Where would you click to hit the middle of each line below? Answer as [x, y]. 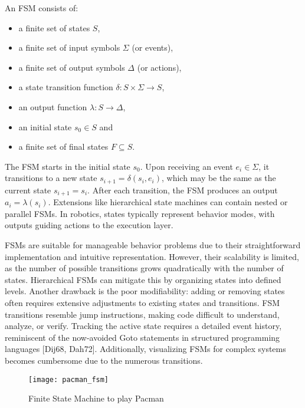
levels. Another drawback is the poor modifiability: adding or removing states [145, 291]
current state [28, 190]
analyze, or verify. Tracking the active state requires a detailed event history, [143, 326]
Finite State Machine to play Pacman [96, 398]
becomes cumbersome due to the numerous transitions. [104, 360]
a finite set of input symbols [69, 47]
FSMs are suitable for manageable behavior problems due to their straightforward [153, 245]
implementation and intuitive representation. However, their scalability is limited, [152, 256]
